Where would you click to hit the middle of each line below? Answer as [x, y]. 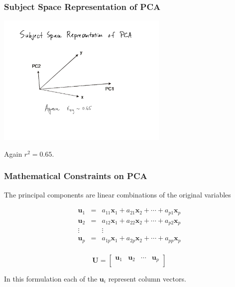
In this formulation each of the [51, 278]
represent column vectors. [147, 278]
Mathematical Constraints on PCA [76, 176]
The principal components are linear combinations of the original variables [117, 194]
